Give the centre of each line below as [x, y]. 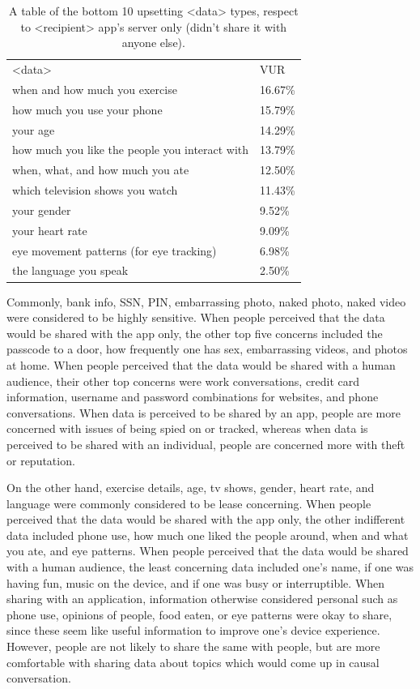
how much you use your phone [87, 109]
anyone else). [153, 43]
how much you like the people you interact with [131, 150]
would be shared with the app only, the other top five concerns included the [195, 333]
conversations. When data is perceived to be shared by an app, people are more [204, 412]
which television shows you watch [95, 190]
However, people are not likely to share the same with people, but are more [193, 646]
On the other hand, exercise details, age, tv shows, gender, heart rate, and [191, 488]
